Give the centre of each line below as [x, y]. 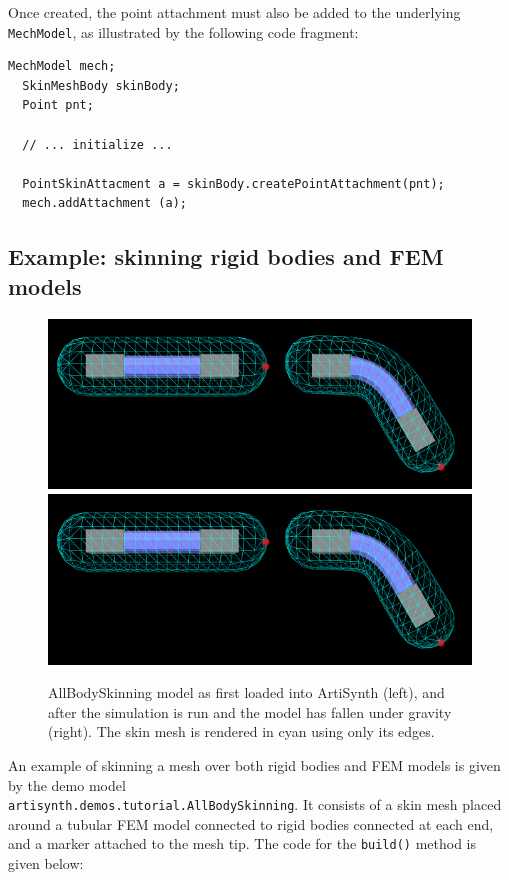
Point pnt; [58, 105]
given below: [46, 863]
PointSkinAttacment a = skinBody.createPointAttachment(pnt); [233, 183]
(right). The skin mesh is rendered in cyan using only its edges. [241, 731]
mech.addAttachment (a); [104, 203]
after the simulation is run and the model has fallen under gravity [250, 711]
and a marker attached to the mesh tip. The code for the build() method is [242, 843]
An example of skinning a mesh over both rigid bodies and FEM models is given [254, 765]
